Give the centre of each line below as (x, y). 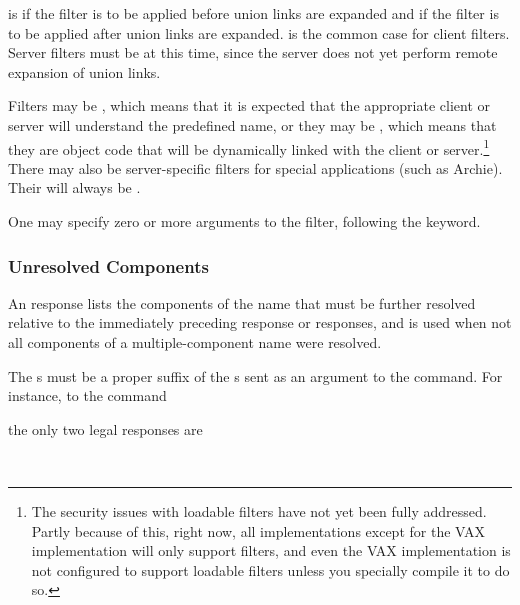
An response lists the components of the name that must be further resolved (242, 302)
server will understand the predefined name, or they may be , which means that (252, 124)
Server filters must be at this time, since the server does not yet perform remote (253, 52)
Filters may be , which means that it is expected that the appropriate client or (249, 105)
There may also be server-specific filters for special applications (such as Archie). (255, 167)
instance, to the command (87, 395)
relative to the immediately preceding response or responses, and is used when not (260, 322)
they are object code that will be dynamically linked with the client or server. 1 (249, 147)
